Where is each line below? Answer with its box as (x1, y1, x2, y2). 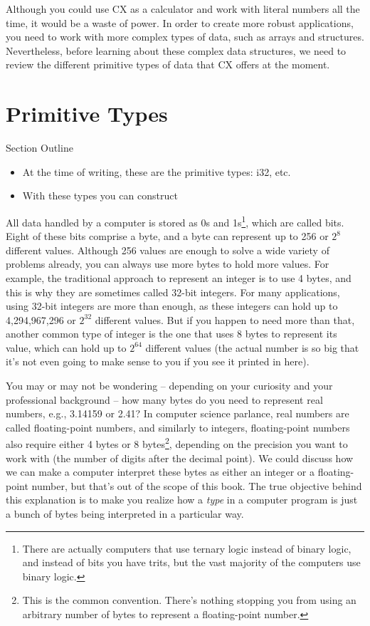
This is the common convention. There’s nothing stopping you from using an (22, 593, 356, 607)
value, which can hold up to (6, 340, 127, 355)
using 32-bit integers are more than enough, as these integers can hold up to (6, 298, 338, 313)
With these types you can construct (22, 188, 178, 203)
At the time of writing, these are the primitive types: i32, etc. (22, 164, 291, 179)
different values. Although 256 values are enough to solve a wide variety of (6, 242, 329, 257)
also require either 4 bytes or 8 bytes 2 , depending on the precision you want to (6, 434, 348, 452)
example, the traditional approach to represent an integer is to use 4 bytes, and (6, 270, 351, 285)
